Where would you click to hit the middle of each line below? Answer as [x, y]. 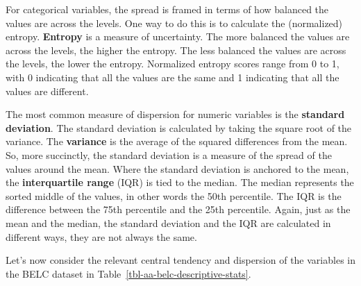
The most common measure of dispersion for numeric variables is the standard [175, 114]
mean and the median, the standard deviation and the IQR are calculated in [168, 222]
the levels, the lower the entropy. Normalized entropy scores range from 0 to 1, [173, 64]
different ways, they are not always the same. [101, 236]
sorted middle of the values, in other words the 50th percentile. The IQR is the [174, 195]
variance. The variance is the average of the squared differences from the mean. [177, 141]
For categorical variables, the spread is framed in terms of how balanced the [167, 9]
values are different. [47, 91]
